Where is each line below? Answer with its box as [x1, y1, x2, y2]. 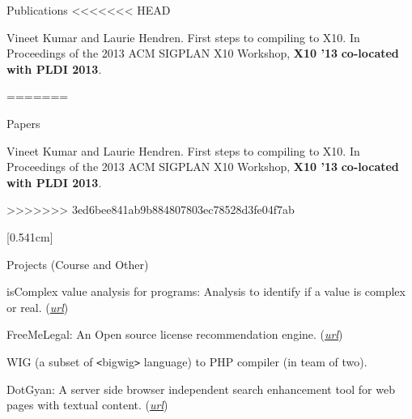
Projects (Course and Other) [6, 255, 149, 272]
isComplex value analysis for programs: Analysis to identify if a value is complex [6, 283, 406, 300]
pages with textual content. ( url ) [6, 396, 168, 413]
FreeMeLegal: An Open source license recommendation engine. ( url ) [6, 326, 343, 343]
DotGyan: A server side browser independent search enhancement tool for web [6, 380, 395, 397]
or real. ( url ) [6, 298, 69, 315]
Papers [6, 114, 40, 131]
